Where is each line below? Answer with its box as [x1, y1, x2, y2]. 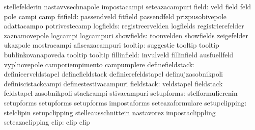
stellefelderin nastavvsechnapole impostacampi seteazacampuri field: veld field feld [4, 1, 251, 11]
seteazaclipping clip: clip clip [4, 117, 90, 127]
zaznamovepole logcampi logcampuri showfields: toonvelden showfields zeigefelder [4, 30, 248, 40]
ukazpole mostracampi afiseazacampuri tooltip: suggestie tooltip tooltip [4, 40, 219, 50]
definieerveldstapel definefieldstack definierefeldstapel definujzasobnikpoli [4, 69, 223, 79]
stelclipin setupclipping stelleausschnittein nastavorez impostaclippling [4, 107, 216, 117]
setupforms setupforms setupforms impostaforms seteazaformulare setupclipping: [4, 97, 247, 107]
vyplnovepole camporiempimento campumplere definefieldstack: [4, 59, 195, 69]
